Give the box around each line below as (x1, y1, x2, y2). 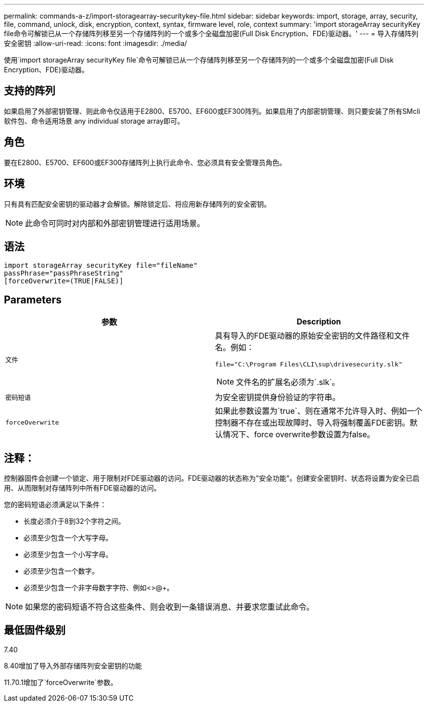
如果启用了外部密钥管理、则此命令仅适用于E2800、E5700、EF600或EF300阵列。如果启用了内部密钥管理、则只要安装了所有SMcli (4, 107, 420, 115)
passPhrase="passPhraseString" (4, 269, 124, 278)
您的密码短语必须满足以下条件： (4, 500, 107, 509)
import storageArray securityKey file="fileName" (4, 261, 198, 270)
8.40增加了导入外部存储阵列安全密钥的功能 (4, 661, 142, 670)
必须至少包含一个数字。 (23, 567, 99, 576)
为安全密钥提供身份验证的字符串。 (215, 392, 341, 403)
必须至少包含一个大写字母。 (23, 534, 112, 542)
